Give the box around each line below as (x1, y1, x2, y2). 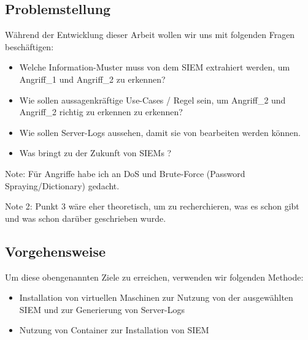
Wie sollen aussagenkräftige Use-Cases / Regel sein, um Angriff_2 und (19, 93, 286, 106)
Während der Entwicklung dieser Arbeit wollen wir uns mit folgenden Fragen (5, 28, 295, 41)
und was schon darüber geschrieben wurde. (5, 211, 166, 224)
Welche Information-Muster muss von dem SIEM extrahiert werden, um (19, 61, 290, 74)
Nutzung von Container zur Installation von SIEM (19, 323, 209, 336)
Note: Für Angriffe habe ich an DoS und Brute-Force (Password (5, 167, 245, 179)
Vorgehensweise (5, 241, 106, 260)
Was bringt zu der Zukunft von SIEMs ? (19, 146, 172, 159)
